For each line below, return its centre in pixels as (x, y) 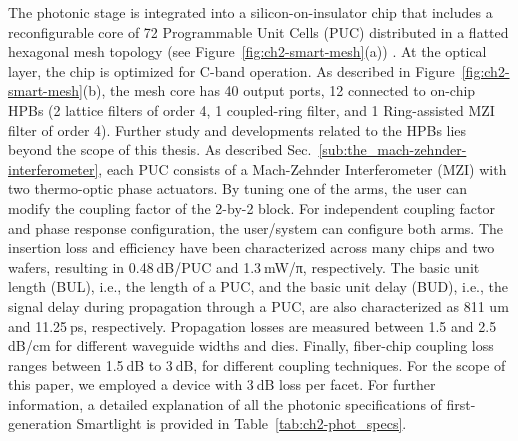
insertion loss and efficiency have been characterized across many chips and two (251, 247)
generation (40, 423)
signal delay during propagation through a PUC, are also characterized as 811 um (258, 305)
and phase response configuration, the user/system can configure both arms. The (256, 227)
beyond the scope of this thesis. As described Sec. (160, 149)
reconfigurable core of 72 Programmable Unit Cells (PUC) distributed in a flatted (258, 31)
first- (461, 403)
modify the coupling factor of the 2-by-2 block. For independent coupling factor (251, 207)
